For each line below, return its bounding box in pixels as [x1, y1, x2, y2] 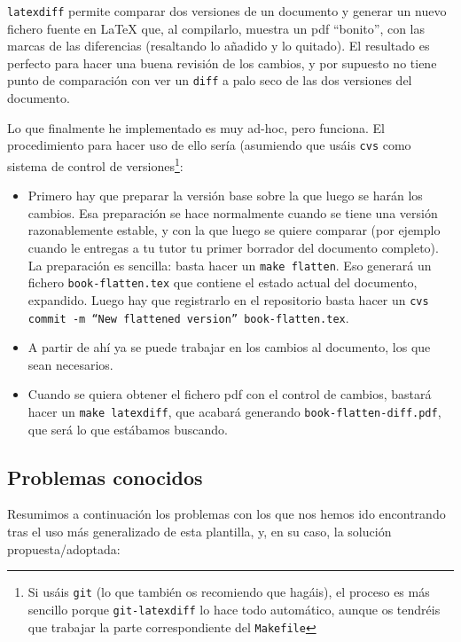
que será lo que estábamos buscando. [27, 419, 228, 438]
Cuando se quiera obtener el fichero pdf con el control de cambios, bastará [27, 385, 432, 403]
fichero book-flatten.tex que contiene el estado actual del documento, [27, 273, 418, 292]
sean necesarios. [27, 355, 113, 373]
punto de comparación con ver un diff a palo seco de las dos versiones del [7, 71, 412, 90]
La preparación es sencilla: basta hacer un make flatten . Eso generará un [27, 255, 432, 274]
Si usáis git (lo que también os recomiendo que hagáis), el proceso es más [27, 583, 430, 601]
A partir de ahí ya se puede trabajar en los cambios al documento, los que [27, 338, 431, 356]
